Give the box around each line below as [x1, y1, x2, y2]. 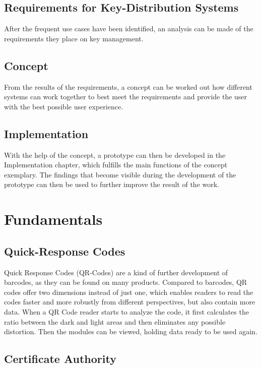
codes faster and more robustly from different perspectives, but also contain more [4, 296, 255, 307]
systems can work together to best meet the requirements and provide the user [4, 91, 247, 102]
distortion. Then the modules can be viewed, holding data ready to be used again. [4, 326, 257, 337]
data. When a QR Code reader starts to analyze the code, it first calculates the [4, 306, 249, 317]
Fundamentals [4, 209, 103, 229]
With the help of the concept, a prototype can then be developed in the [4, 149, 226, 160]
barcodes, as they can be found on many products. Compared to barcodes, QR [4, 277, 247, 287]
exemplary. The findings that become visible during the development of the [4, 169, 236, 179]
